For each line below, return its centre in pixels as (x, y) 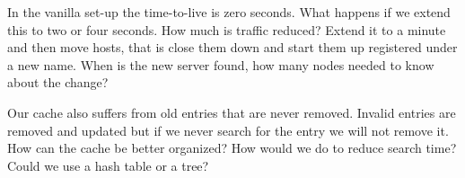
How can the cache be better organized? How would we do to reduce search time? (232, 148)
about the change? (58, 82)
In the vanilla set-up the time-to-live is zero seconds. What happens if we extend (229, 12)
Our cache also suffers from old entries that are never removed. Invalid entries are (232, 112)
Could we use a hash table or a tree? (108, 165)
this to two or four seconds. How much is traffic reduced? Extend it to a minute (227, 29)
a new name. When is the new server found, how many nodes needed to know (221, 64)
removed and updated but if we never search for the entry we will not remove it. (228, 130)
